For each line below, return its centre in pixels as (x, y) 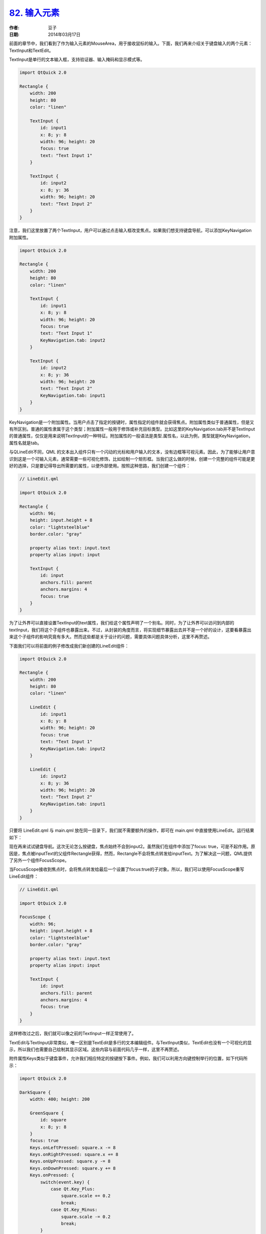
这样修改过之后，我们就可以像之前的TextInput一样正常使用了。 (73, 1034)
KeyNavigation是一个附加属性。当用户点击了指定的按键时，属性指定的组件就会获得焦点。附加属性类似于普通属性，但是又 (132, 422)
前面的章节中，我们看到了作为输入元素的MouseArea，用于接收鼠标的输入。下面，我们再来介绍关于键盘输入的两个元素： (131, 43)
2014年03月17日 (64, 34)
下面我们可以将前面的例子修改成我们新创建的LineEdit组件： (69, 646)
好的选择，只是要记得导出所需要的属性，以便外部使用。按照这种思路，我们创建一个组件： (100, 465)
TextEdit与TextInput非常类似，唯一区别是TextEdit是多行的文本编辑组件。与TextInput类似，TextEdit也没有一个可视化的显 (131, 1042)
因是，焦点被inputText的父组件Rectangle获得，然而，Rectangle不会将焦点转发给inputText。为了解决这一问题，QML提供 (131, 853)
